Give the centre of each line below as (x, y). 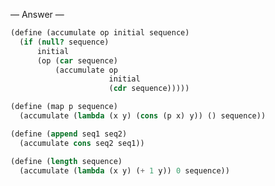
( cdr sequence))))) (149, 89)
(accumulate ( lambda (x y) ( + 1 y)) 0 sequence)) (124, 170)
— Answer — (37, 14)
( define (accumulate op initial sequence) (100, 33)
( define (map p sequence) (64, 107)
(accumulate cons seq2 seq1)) (82, 143)
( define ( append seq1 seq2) (69, 134)
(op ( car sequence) (77, 60)
